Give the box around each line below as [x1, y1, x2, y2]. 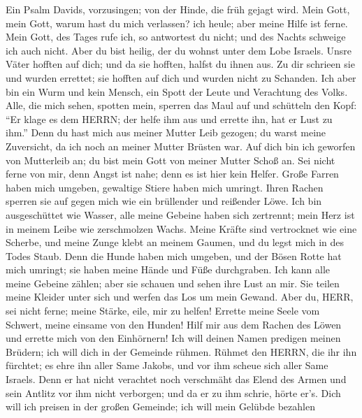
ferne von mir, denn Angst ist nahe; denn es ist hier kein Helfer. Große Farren [6, 166, 339, 181]
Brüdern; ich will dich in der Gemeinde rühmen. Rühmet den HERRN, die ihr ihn [6, 344, 357, 359]
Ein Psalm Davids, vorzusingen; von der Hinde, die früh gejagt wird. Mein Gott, [6, 2, 350, 16]
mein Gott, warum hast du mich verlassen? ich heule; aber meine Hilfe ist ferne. [6, 15, 348, 30]
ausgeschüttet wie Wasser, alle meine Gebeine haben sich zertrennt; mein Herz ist [6, 207, 355, 222]
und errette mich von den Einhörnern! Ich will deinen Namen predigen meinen [6, 331, 341, 345]
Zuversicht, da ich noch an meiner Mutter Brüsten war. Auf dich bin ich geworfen [6, 138, 356, 153]
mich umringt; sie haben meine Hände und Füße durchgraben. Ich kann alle [6, 262, 331, 277]
